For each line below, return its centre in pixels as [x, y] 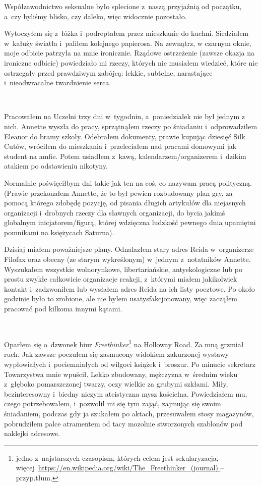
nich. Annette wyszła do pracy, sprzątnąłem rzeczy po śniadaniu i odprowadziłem [131, 126]
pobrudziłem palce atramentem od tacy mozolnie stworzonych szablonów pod [123, 423]
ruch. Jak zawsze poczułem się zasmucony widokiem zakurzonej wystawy [117, 354]
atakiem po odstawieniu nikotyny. [56, 166]
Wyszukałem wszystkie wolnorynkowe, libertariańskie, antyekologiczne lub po [123, 269]
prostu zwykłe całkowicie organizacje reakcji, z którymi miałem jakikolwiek [121, 279]
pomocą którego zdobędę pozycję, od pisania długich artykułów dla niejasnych [125, 203]
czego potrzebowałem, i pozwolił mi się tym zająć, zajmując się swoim [113, 403]
